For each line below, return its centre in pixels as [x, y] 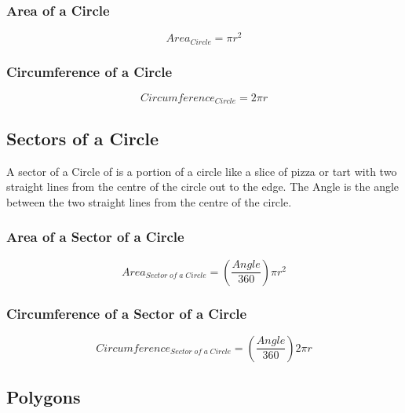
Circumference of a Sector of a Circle [127, 313]
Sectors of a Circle [83, 138]
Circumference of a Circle [89, 71]
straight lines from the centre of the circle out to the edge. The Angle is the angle [203, 186]
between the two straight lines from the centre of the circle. [149, 201]
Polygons [44, 397]
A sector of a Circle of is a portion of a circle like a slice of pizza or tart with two [202, 171]
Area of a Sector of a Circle [95, 237]
